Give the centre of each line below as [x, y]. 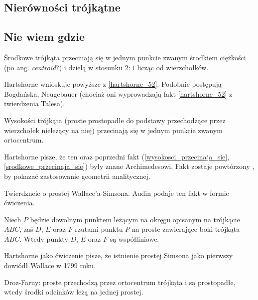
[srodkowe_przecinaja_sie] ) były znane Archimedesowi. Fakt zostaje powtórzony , [129, 166]
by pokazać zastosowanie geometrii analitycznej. [77, 176]
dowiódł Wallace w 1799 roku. [50, 265]
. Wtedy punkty [44, 238]
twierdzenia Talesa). [35, 103]
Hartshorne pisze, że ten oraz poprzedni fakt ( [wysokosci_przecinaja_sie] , [117, 156]
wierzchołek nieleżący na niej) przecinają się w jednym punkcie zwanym [113, 130]
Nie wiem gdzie [45, 37]
